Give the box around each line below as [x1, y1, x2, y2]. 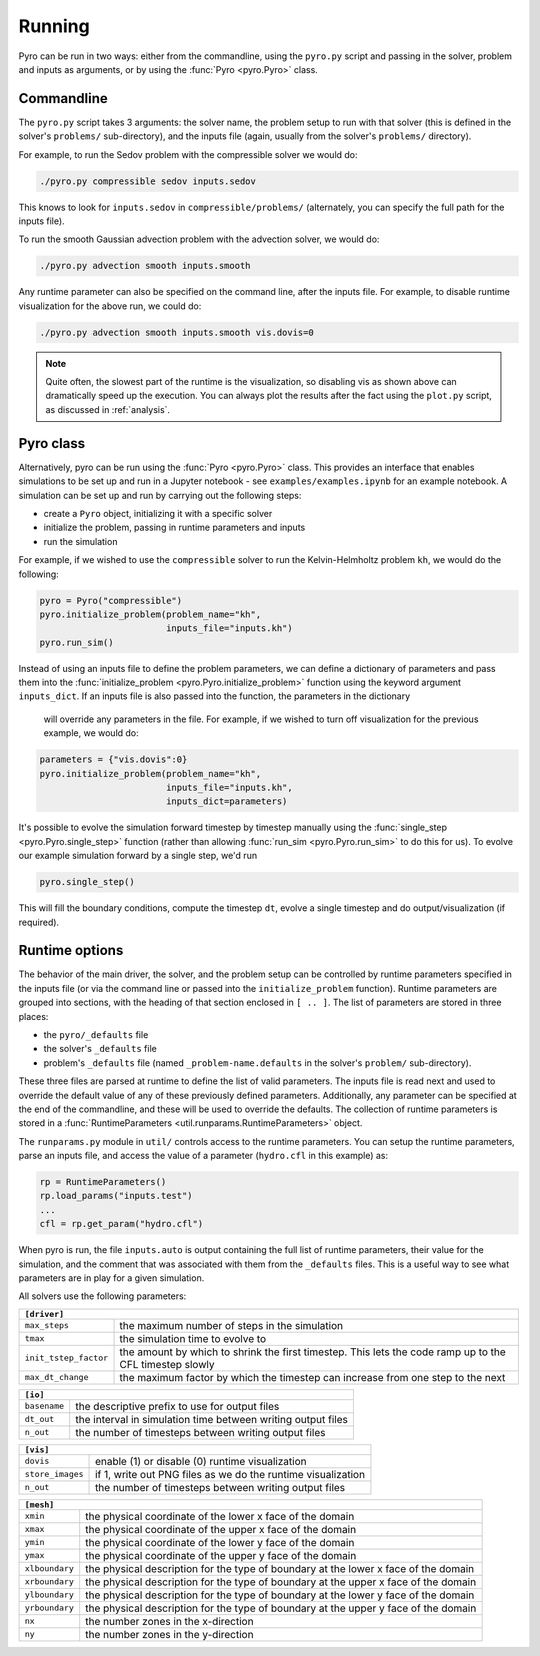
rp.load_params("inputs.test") [39, 1190, 194, 1202]
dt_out [24, 1414, 55, 1425]
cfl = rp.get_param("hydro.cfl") [39, 1218, 204, 1230]
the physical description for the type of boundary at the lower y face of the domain [85, 1588, 475, 1602]
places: [18, 1010, 49, 1022]
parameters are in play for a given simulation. [18, 1272, 205, 1284]
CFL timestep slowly [119, 1357, 215, 1371]
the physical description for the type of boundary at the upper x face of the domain [85, 1575, 477, 1589]
